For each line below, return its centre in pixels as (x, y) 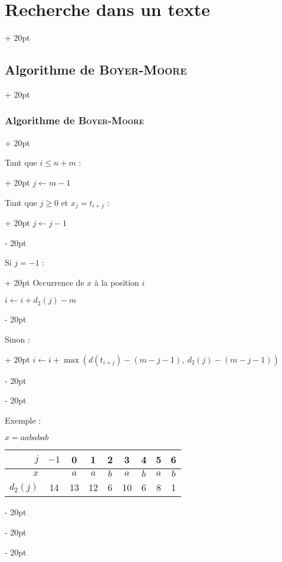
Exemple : (23, 420)
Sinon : (17, 339)
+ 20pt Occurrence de (45, 282)
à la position (117, 282)
